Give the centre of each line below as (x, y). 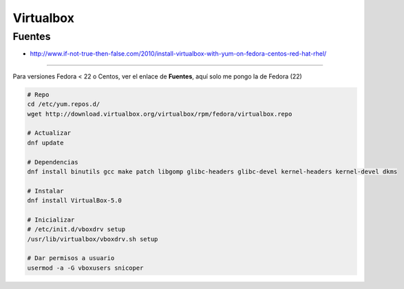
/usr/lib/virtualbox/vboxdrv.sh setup (93, 239)
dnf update (45, 142)
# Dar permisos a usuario (71, 258)
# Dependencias (53, 162)
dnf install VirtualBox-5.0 (74, 201)
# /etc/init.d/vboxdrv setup (76, 229)
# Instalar (45, 191)
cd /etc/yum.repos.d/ (64, 104)
